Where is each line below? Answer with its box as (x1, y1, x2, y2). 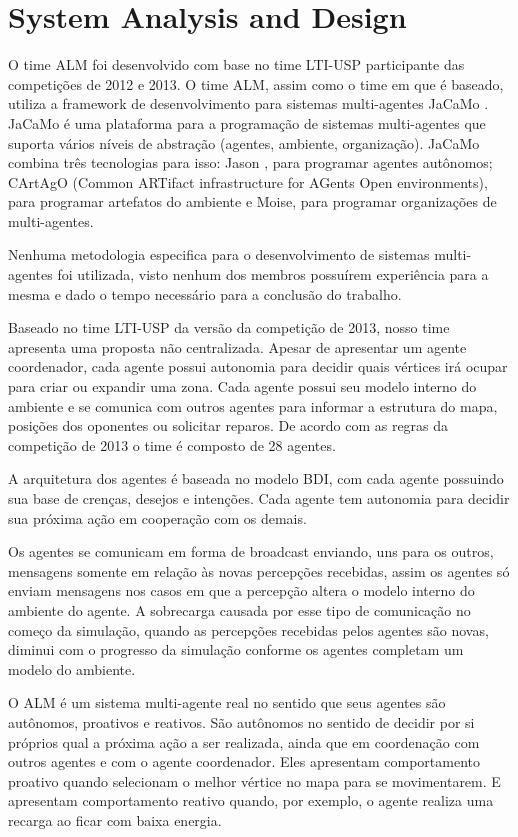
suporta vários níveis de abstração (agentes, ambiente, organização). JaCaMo (8, 132, 480, 153)
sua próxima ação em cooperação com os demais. (8, 507, 307, 528)
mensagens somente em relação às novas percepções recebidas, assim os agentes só (8, 560, 510, 581)
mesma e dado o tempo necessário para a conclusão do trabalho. (8, 283, 402, 304)
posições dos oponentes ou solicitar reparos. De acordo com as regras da (8, 415, 449, 436)
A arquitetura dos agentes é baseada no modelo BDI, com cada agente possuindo (8, 468, 504, 489)
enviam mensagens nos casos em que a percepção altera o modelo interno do (8, 580, 475, 601)
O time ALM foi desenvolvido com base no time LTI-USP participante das (8, 54, 465, 75)
